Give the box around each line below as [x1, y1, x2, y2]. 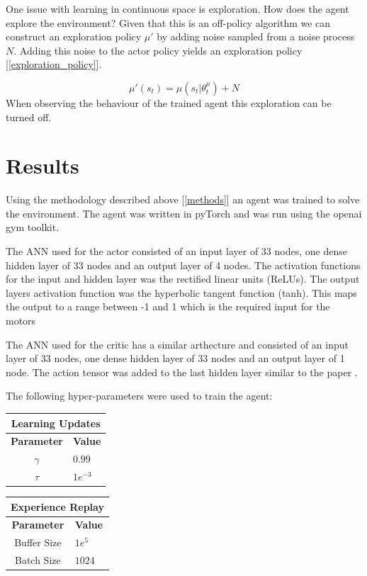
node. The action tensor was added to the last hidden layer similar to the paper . [6, 364, 358, 379]
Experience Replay [11, 499, 104, 514]
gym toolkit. [6, 220, 60, 235]
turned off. [6, 109, 52, 124]
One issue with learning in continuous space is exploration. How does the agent [6, 1, 349, 16]
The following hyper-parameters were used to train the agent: [6, 388, 273, 403]
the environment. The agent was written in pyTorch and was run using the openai [6, 205, 362, 220]
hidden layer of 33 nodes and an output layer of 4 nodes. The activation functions [6, 257, 361, 272]
